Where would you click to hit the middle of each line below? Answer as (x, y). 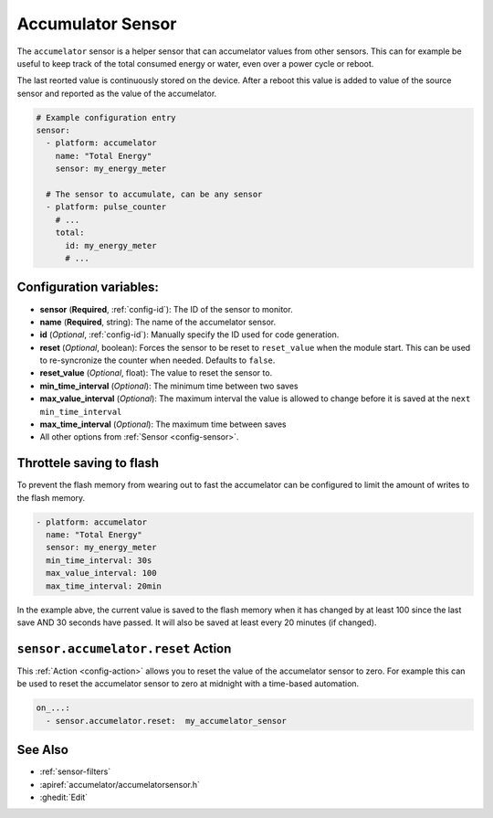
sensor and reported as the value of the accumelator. (117, 93)
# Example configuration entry (106, 117)
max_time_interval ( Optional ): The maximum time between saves (163, 424)
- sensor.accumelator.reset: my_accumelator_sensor (166, 721)
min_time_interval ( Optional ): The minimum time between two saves (169, 386)
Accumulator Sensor (97, 24)
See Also (42, 750)
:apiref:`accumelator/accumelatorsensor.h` (120, 784)
